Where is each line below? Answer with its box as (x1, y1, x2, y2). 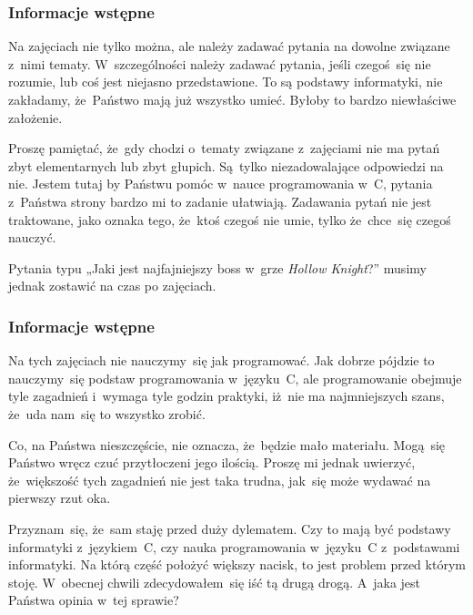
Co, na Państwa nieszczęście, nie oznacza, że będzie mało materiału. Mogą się (8, 435, 446, 454)
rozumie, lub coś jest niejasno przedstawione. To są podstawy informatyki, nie (8, 72, 443, 91)
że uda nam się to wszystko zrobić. (8, 404, 206, 423)
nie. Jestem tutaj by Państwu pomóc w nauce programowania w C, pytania (8, 174, 433, 193)
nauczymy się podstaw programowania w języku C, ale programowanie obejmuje (8, 368, 462, 387)
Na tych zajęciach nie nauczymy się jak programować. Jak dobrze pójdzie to (8, 351, 435, 370)
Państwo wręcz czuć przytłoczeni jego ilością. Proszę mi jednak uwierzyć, (8, 453, 416, 472)
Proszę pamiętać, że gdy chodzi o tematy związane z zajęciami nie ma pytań (8, 138, 440, 158)
